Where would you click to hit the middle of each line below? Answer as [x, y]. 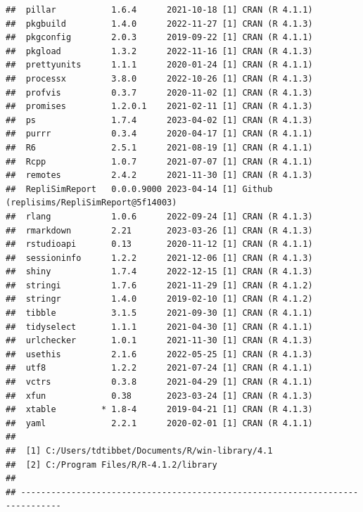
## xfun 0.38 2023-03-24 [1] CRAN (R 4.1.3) [159, 396]
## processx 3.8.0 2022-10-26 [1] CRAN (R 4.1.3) [159, 78]
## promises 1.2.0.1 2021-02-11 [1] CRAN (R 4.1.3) [159, 107]
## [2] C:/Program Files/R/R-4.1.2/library [112, 465]
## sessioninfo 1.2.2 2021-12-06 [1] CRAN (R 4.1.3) [159, 258]
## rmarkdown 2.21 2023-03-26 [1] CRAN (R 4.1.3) [159, 230]
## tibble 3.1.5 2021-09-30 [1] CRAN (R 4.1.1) [159, 313]
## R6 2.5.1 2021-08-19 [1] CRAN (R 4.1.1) [159, 147]
